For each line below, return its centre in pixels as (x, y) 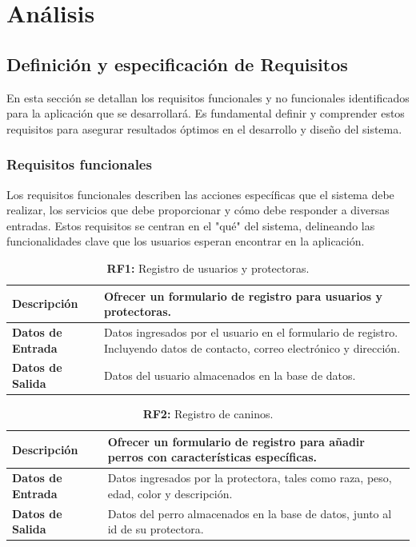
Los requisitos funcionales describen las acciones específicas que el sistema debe (200, 194)
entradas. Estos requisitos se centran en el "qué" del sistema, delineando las (191, 225)
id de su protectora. (156, 529)
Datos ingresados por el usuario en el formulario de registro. (251, 331)
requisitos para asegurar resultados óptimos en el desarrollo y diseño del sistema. (204, 128)
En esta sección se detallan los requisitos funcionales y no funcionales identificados (208, 97)
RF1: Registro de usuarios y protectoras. (208, 268)
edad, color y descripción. (170, 493)
